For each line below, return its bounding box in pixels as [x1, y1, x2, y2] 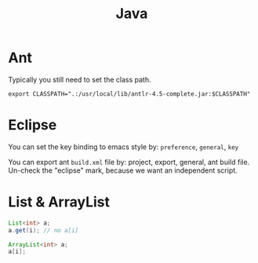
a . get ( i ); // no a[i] [8, 226, 79, 234]
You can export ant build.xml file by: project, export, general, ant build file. [8, 157, 250, 166]
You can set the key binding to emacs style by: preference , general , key [8, 142, 239, 152]
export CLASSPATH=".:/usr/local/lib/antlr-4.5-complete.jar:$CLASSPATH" [8, 89, 251, 98]
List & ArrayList [8, 193, 111, 211]
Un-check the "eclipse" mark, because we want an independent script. [8, 166, 238, 175]
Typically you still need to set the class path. [8, 75, 151, 84]
